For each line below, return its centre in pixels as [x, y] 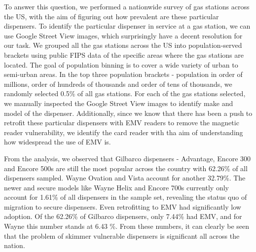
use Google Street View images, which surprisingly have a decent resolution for [123, 35]
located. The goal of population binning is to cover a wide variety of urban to [121, 64]
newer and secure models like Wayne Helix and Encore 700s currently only [116, 187]
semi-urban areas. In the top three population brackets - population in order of [123, 74]
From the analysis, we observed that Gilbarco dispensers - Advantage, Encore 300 [128, 158]
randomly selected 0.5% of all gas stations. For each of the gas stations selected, [125, 93]
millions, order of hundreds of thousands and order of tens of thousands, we [118, 84]
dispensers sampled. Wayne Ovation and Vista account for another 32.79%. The [125, 178]
